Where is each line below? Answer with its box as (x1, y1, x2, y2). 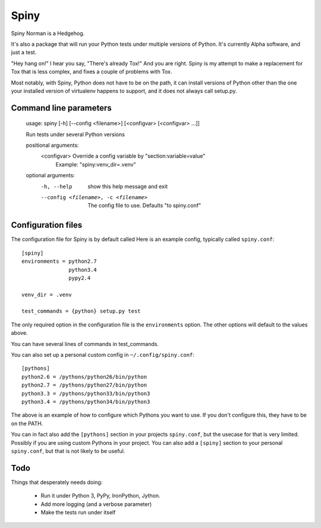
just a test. (11, 49, 37, 56)
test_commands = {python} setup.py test (21, 308, 141, 315)
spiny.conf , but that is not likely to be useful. (11, 447, 125, 454)
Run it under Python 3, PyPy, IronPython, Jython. (40, 492, 160, 499)
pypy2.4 (68, 274, 91, 281)
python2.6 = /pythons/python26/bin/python (21, 373, 147, 380)
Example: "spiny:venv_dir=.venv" (55, 161, 136, 168)
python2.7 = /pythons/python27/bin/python (21, 382, 147, 389)
